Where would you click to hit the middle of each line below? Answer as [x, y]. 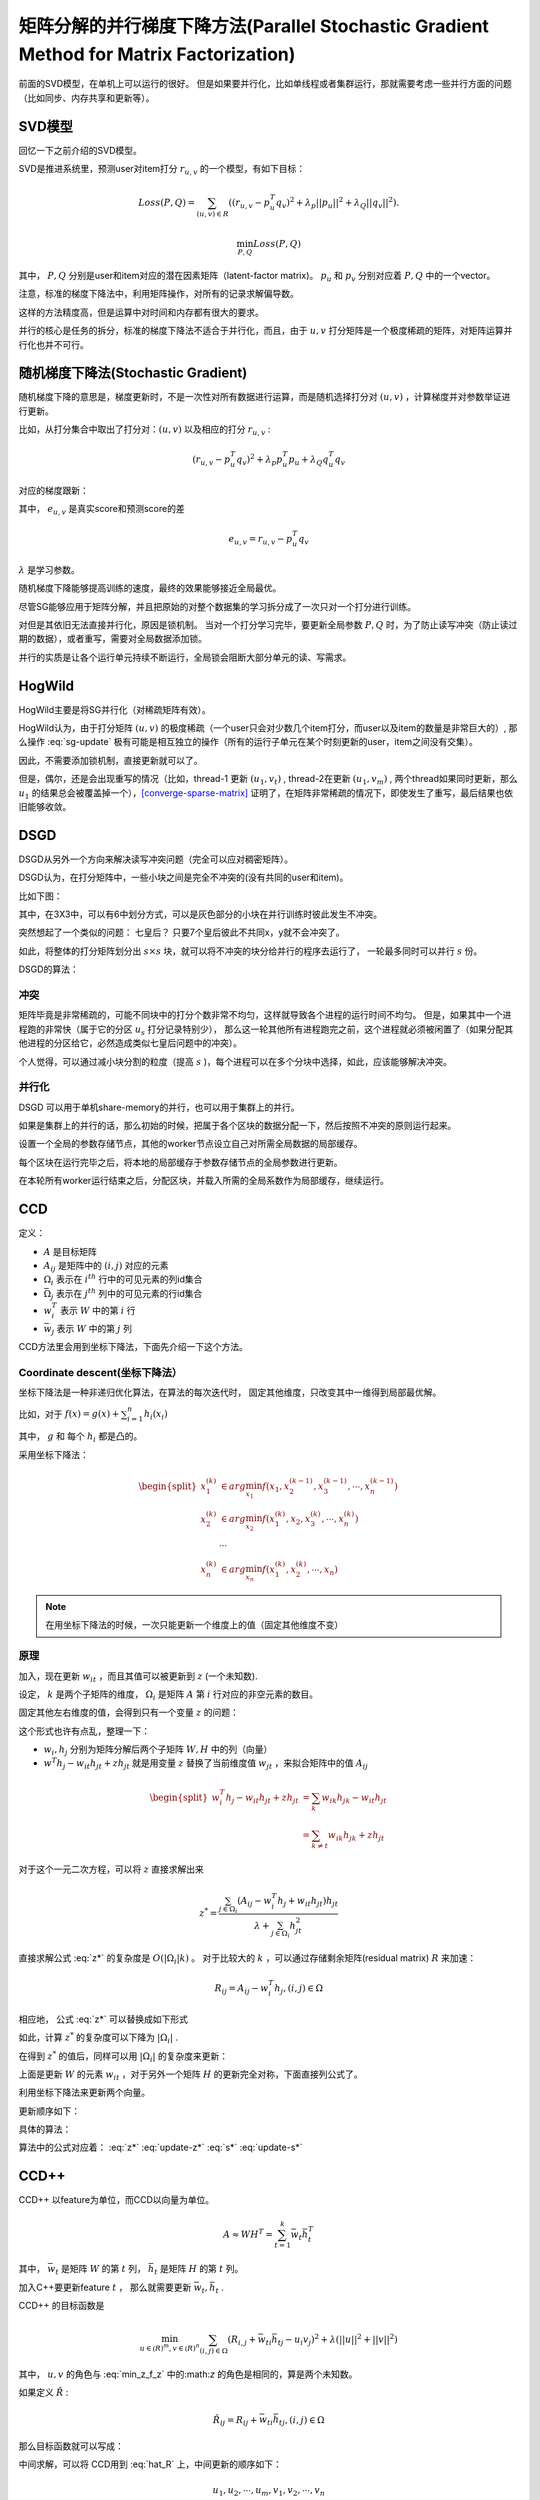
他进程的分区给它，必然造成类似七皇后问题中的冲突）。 [130, 1043]
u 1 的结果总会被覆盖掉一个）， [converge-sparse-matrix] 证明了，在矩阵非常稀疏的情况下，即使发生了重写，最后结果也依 [266, 793]
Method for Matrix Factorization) [157, 54]
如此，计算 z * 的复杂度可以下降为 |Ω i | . [98, 2037]
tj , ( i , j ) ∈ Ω [301, 2421]
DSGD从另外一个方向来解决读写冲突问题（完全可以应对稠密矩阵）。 [156, 859]
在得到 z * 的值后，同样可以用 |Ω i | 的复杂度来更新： [123, 2056]
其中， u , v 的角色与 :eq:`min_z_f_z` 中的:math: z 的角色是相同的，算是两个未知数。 [188, 2374]
